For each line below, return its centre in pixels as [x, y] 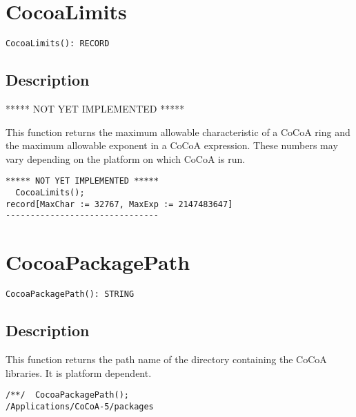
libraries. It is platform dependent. [79, 372]
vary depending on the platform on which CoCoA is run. [126, 158]
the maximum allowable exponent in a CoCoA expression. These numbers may [172, 145]
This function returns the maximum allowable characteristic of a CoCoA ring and [178, 132]
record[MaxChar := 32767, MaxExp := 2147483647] [119, 204]
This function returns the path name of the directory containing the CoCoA [166, 359]
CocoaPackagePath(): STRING [70, 294]
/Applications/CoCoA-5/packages [80, 406]
